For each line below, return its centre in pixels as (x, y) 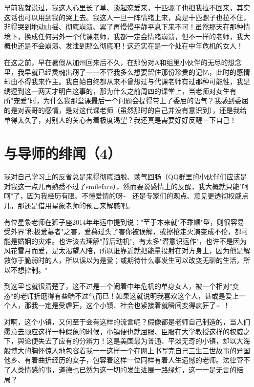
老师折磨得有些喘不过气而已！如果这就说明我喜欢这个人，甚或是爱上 (130, 295)
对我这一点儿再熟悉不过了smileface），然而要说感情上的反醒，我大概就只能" (123, 186)
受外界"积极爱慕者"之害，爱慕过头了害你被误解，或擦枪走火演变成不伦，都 (123, 231)
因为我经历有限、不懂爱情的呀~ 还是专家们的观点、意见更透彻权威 (134, 196)
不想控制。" (29, 269)
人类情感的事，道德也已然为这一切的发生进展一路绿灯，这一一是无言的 (123, 369)
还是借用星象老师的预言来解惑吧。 (79, 205)
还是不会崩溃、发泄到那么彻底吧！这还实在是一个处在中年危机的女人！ (130, 46)
